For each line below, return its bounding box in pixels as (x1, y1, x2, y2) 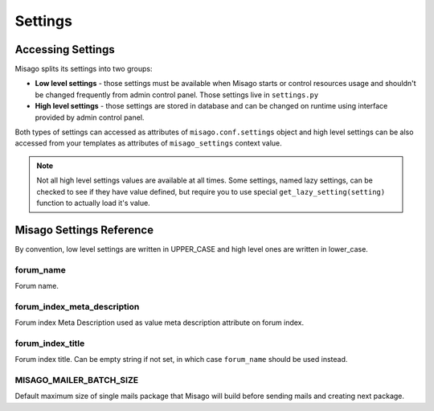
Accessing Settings (14, 43, 116, 56)
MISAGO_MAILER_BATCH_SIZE (14, 375, 139, 386)
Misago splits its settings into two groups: (14, 64, 153, 74)
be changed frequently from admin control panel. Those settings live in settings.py (35, 89, 319, 100)
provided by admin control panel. (35, 113, 145, 122)
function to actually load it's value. (36, 198, 150, 208)
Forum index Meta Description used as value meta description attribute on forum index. (14, 318, 305, 327)
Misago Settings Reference (14, 223, 154, 236)
